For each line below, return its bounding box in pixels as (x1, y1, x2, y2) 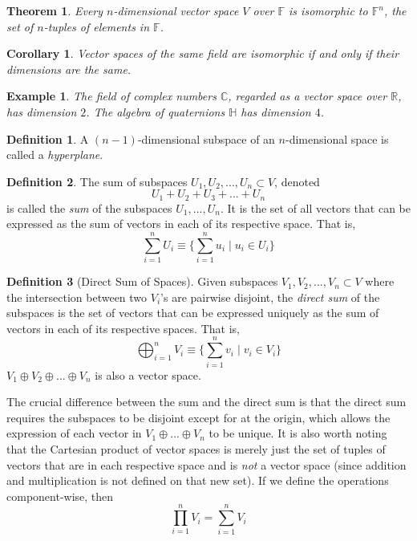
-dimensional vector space (113, 2, 239, 18)
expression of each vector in (6, 425, 142, 441)
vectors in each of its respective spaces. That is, (6, 319, 240, 336)
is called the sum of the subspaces (6, 199, 172, 216)
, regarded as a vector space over (228, 87, 387, 104)
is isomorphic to (289, 2, 368, 18)
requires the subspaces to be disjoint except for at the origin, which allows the (6, 409, 391, 425)
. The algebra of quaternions (86, 103, 225, 120)
